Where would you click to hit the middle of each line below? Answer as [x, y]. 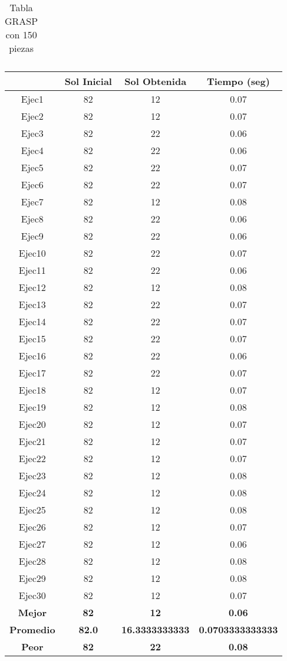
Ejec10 [32, 253]
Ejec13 [32, 304]
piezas [21, 48]
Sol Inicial [88, 81]
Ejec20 [32, 424]
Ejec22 [32, 458]
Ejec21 [32, 441]
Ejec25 [32, 510]
